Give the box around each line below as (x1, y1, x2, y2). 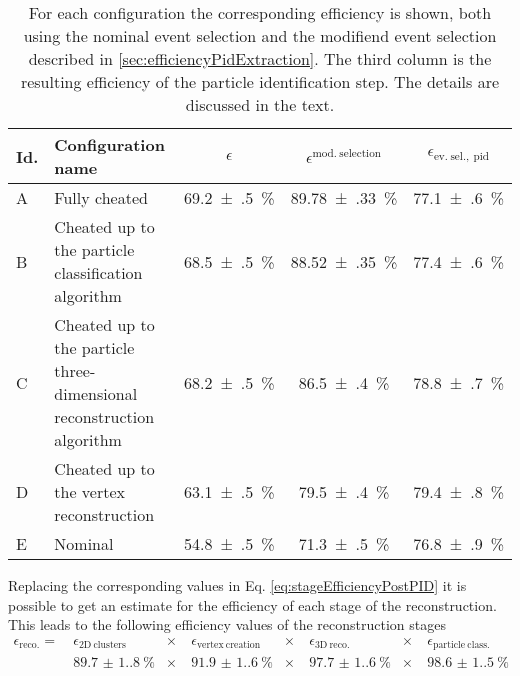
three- (54, 359, 96, 382)
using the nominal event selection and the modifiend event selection (23, 24, 497, 47)
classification (54, 261, 143, 284)
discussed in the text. (185, 93, 335, 116)
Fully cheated (54, 186, 148, 209)
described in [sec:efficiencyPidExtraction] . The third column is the (28, 47, 492, 70)
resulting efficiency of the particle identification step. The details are (20, 70, 500, 93)
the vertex (54, 480, 126, 503)
